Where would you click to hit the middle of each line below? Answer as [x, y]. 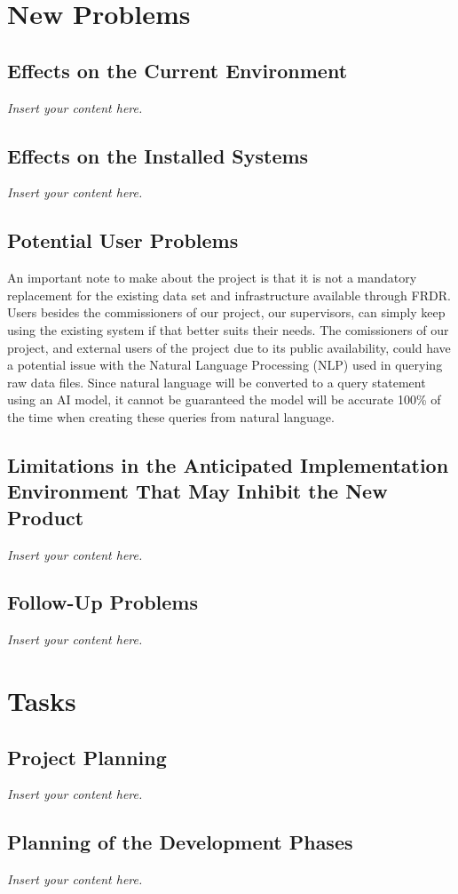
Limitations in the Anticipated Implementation [228, 464]
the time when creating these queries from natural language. [171, 416]
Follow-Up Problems [103, 602]
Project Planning [87, 757]
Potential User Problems [123, 240]
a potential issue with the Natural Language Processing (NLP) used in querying [225, 365]
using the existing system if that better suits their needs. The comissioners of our [228, 329]
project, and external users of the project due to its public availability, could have [229, 347]
